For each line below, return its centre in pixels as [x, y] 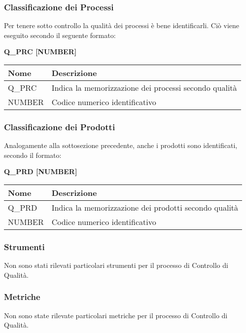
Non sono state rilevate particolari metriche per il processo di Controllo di [116, 315]
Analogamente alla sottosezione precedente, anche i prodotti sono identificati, [121, 145]
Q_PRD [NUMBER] [41, 171]
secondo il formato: [33, 155]
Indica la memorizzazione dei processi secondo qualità [144, 88]
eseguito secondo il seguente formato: [60, 35]
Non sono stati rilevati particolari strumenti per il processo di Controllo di [116, 265]
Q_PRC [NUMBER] [40, 52]
